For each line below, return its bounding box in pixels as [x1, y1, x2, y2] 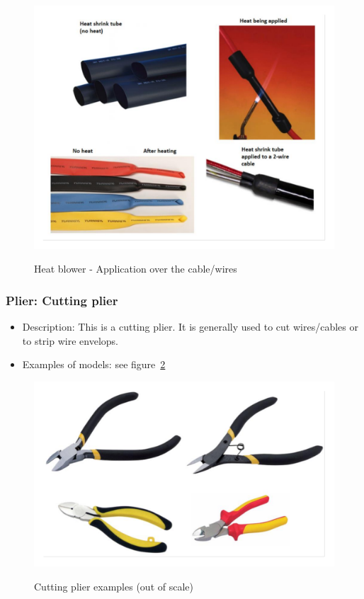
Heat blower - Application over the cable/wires [34, 261, 237, 276]
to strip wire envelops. [22, 333, 118, 348]
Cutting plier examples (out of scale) [34, 578, 193, 593]
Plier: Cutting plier [6, 291, 118, 309]
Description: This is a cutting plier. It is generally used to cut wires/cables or [22, 319, 358, 334]
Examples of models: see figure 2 [22, 357, 166, 372]
